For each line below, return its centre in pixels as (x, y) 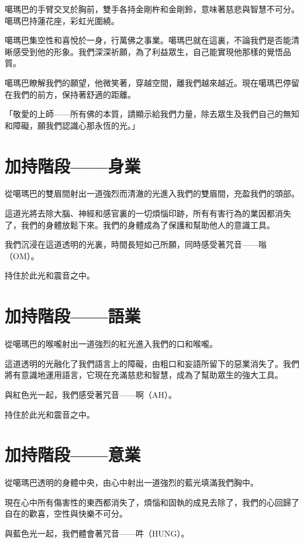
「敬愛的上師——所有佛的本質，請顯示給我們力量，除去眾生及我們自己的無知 (152, 114)
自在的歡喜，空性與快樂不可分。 (66, 513)
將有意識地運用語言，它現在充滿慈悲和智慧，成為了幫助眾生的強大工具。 (144, 375)
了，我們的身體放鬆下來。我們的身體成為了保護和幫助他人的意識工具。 (140, 224)
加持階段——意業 (73, 454)
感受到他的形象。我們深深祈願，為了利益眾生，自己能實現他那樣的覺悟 (148, 51)
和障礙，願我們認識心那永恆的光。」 (72, 125)
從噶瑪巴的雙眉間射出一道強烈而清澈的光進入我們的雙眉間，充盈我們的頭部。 (152, 193)
